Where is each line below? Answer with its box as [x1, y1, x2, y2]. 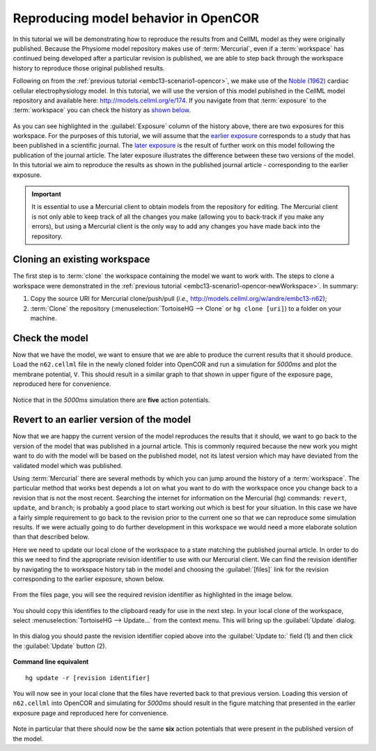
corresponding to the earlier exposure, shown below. [13, 575, 165, 583]
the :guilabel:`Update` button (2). [13, 642, 107, 650]
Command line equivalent [13, 658, 89, 666]
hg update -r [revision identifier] [25, 674, 150, 682]
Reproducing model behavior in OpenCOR [13, 10, 260, 26]
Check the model [13, 332, 88, 344]
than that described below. [13, 533, 90, 541]
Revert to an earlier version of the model [13, 414, 191, 426]
